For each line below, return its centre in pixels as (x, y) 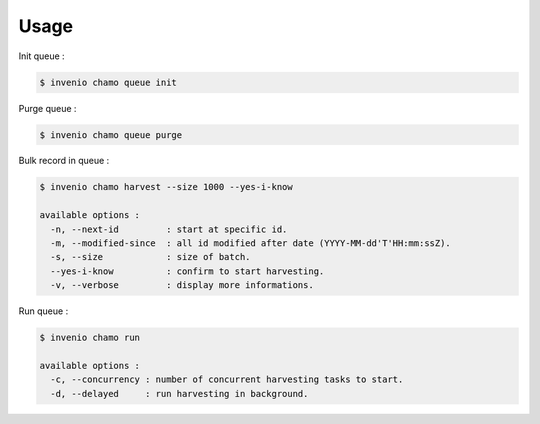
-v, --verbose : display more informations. (182, 285)
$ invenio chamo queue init (108, 82)
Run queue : (43, 311)
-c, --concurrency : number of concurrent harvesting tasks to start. (227, 379)
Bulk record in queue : (64, 161)
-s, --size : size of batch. (150, 257)
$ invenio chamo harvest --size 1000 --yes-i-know (166, 187)
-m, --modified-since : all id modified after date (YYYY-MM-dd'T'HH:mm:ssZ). (251, 243)
